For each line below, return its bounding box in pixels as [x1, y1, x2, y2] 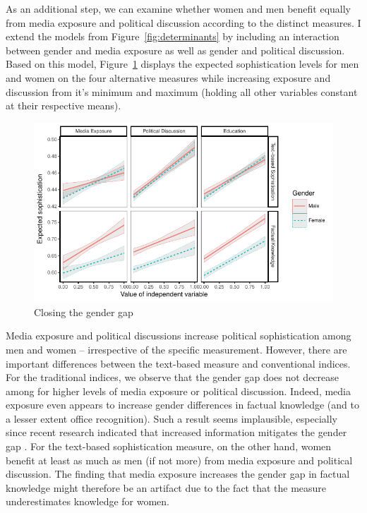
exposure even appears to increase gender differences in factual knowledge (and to [6, 397, 359, 412]
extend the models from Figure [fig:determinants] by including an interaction [6, 29, 339, 44]
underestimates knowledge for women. [6, 494, 169, 509]
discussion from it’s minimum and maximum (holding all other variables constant [6, 84, 358, 99]
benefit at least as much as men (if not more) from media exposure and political [6, 452, 353, 467]
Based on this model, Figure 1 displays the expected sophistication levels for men [6, 56, 359, 71]
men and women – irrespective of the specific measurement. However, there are [6, 342, 347, 356]
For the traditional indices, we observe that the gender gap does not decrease [6, 370, 339, 385]
